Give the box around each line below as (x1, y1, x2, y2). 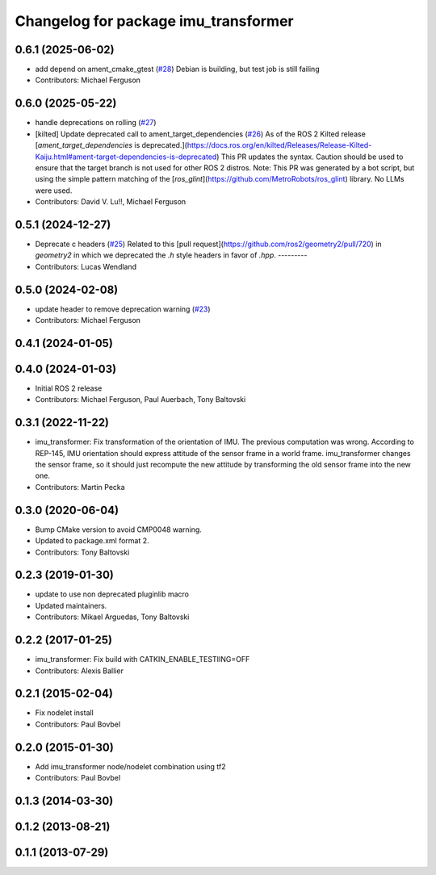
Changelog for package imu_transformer (15, 12, 294, 30)
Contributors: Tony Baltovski (35, 547, 130, 557)
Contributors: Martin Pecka (35, 482, 125, 492)
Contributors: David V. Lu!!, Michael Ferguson (35, 197, 187, 207)
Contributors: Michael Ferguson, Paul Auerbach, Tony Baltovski (35, 395, 246, 404)
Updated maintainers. (35, 601, 107, 610)
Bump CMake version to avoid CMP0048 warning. (35, 525, 202, 534)
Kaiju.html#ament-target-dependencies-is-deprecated (35, 152, 217, 161)
